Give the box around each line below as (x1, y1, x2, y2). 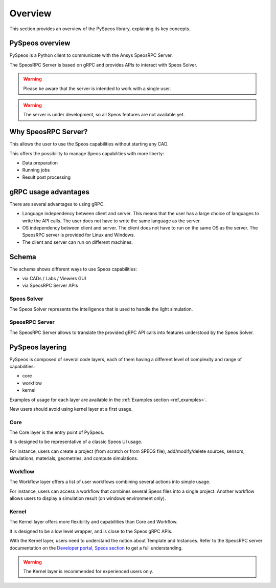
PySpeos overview (9, 39, 71, 48)
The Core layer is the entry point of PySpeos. (9, 429, 105, 435)
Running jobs (22, 167, 50, 173)
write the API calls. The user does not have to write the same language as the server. (22, 218, 201, 224)
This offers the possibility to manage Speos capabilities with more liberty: (9, 150, 165, 156)
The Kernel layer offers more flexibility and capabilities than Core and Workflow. (9, 519, 178, 525)
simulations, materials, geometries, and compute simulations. (9, 455, 139, 461)
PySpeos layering (9, 343, 67, 351)
